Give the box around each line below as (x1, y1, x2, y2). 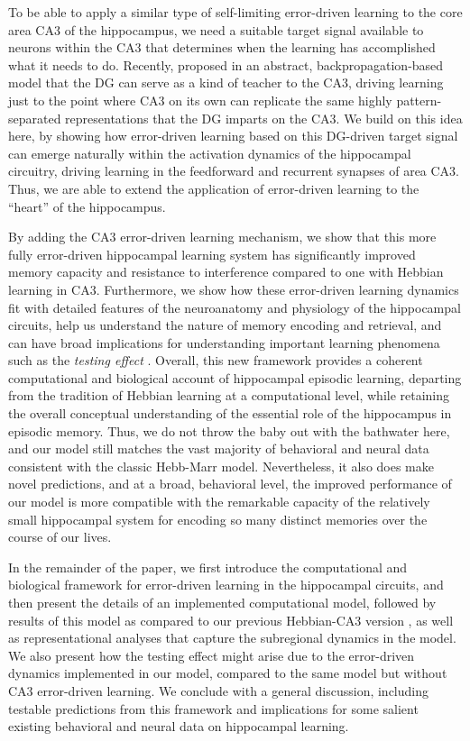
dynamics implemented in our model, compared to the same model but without (8, 663, 447, 682)
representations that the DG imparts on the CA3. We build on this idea (65, 108, 463, 127)
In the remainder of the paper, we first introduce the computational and (8, 557, 408, 576)
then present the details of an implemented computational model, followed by (8, 593, 437, 611)
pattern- (396, 90, 442, 109)
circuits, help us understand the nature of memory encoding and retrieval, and (8, 316, 442, 334)
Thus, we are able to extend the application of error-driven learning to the (8, 178, 419, 197)
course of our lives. (8, 527, 112, 546)
